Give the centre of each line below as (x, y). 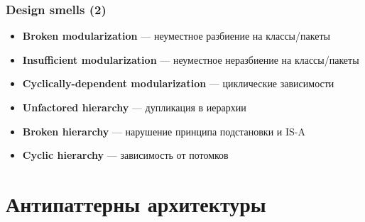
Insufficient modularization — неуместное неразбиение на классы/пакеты (191, 59)
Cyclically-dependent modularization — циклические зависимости (178, 83)
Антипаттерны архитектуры (136, 203)
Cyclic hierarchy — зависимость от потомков (125, 155)
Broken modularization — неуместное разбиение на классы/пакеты (176, 36)
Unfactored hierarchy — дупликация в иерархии (134, 107)
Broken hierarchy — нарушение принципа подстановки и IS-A (164, 131)
